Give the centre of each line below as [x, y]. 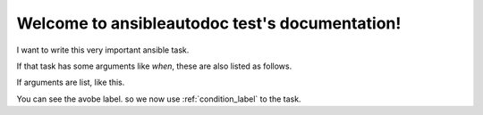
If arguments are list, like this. [71, 82]
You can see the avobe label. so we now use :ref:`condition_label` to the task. [159, 99]
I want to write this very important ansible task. [103, 50]
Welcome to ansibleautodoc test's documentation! [209, 23]
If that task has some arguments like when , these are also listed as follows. [154, 66]
